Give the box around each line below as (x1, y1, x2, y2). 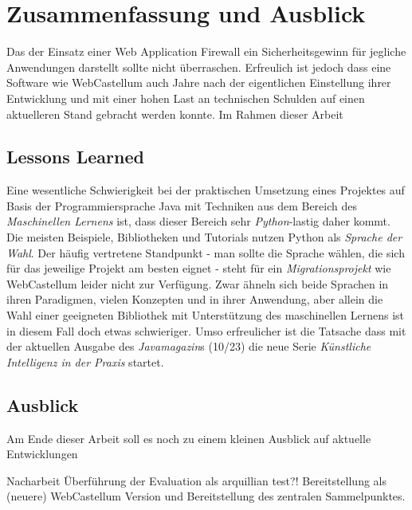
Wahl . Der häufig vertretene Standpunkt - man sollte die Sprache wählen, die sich (6, 244, 405, 261)
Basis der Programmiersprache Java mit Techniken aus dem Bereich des (6, 197, 357, 214)
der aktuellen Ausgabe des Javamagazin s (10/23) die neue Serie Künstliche (6, 338, 371, 355)
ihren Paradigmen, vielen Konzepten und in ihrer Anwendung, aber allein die (6, 291, 383, 308)
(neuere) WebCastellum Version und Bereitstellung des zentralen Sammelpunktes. (6, 488, 406, 504)
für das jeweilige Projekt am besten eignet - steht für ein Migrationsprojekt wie (6, 260, 391, 277)
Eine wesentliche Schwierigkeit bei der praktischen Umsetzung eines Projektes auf (6, 182, 405, 198)
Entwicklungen (6, 445, 78, 462)
